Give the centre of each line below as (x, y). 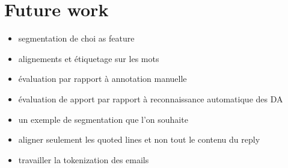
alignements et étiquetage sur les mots (89, 58)
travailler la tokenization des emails (84, 159)
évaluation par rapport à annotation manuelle (103, 79)
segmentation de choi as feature (76, 38)
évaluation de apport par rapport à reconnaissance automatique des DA (151, 98)
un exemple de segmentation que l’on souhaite (103, 119)
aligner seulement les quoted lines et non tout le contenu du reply (139, 139)
